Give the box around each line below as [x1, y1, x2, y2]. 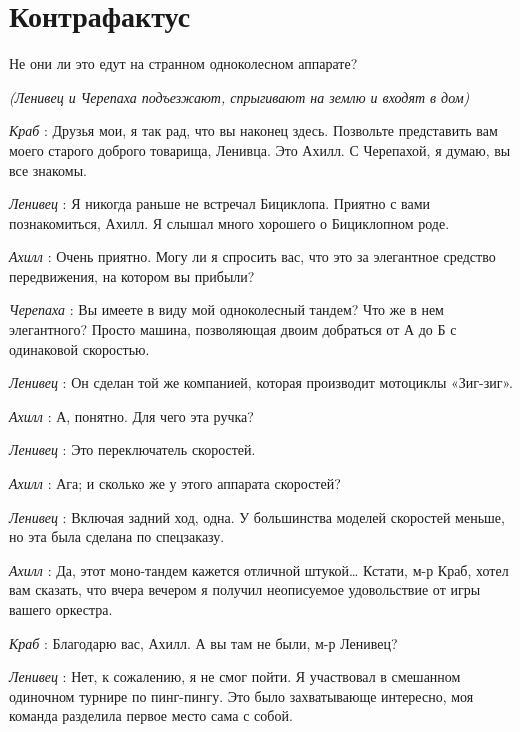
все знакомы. [9, 159, 88, 180]
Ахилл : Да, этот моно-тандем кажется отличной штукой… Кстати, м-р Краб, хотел [9, 559, 509, 580]
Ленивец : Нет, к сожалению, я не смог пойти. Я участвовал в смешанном [9, 666, 461, 687]
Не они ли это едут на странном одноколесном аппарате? [9, 53, 358, 74]
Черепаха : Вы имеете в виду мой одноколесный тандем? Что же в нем [9, 299, 444, 320]
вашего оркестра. [9, 599, 113, 619]
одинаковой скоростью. [9, 338, 150, 359]
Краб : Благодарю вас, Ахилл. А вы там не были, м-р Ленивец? [9, 632, 398, 653]
